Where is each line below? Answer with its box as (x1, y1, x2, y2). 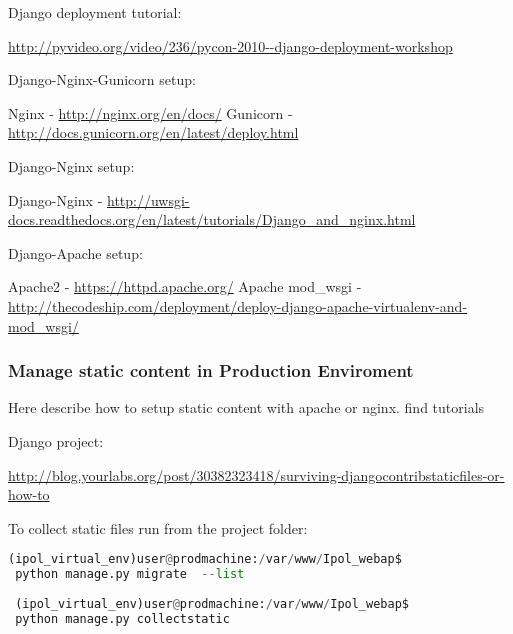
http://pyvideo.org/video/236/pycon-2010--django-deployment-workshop (8, 35, 453, 56)
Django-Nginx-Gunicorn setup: (8, 69, 196, 90)
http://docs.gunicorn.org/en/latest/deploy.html (8, 122, 299, 143)
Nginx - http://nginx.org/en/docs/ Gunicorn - (8, 102, 293, 123)
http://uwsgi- (106, 189, 190, 210)
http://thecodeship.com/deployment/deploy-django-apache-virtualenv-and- (8, 295, 468, 316)
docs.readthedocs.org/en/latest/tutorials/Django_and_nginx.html (8, 209, 416, 230)
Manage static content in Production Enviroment (8, 358, 414, 383)
